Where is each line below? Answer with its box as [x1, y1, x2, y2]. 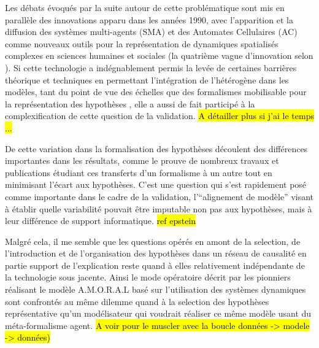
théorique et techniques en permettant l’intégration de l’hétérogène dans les [5, 73, 289, 86]
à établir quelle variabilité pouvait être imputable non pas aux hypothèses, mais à [5, 202, 312, 215]
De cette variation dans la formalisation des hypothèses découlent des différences [5, 142, 308, 155]
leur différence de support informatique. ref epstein [5, 214, 196, 227]
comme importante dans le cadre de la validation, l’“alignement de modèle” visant [5, 190, 314, 203]
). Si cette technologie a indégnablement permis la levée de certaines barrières [5, 61, 297, 74]
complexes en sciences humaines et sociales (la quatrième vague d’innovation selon [5, 49, 313, 62]
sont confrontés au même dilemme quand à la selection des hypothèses [5, 295, 269, 307]
